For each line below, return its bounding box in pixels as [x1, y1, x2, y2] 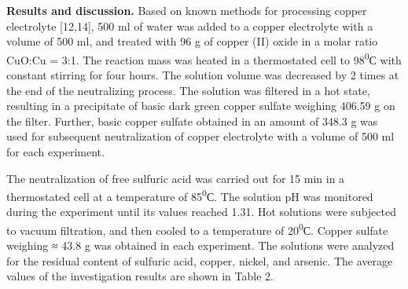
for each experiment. [6, 144, 105, 159]
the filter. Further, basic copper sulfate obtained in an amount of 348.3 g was [6, 112, 378, 129]
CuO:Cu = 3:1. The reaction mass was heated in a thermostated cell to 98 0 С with [6, 49, 402, 68]
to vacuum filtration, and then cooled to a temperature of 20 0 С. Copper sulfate [6, 220, 388, 238]
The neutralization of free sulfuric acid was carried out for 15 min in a [6, 170, 345, 186]
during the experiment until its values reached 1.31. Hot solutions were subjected [6, 203, 396, 220]
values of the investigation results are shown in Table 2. [6, 268, 274, 284]
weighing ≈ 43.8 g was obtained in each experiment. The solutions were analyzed [6, 237, 395, 254]
